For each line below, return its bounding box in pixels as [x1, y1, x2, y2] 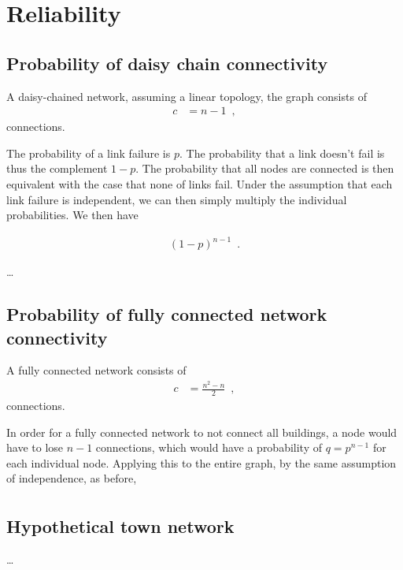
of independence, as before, [6, 470, 137, 486]
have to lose [6, 439, 64, 456]
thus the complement [6, 160, 108, 177]
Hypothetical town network [6, 513, 235, 538]
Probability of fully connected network [6, 302, 327, 326]
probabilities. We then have [6, 207, 139, 223]
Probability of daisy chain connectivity [6, 50, 328, 75]
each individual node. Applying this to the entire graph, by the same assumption [6, 454, 397, 471]
